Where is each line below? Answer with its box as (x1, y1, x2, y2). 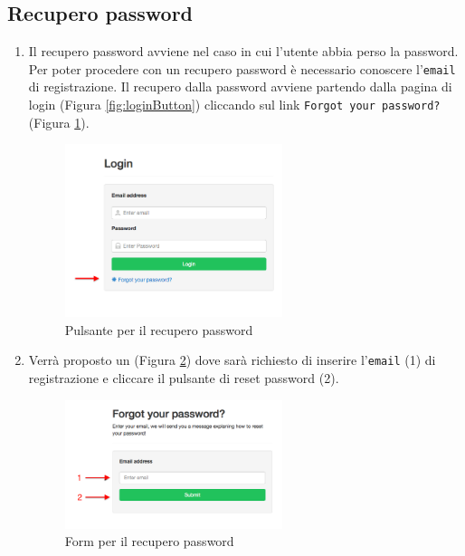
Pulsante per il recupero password (64, 320, 253, 339)
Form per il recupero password (64, 532, 234, 551)
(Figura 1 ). (28, 112, 90, 131)
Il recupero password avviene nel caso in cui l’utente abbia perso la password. (28, 42, 459, 61)
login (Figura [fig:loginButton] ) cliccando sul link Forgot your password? (28, 95, 441, 114)
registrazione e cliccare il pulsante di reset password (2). (28, 368, 339, 387)
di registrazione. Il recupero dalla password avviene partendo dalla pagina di (28, 77, 452, 96)
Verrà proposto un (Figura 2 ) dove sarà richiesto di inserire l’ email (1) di (28, 350, 436, 369)
